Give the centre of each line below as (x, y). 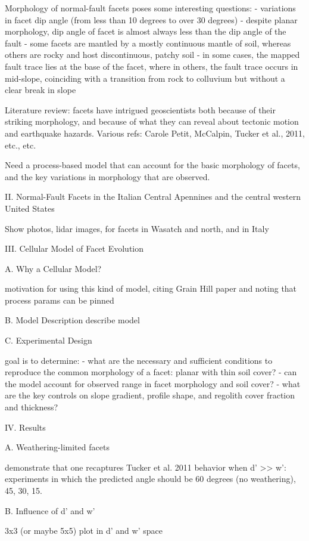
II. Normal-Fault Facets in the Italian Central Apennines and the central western (153, 197)
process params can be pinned (60, 300)
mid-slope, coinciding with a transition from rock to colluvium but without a (145, 78)
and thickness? (32, 407)
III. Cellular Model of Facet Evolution (74, 248)
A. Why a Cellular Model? (53, 268)
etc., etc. (21, 145)
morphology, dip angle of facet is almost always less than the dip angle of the (146, 31)
